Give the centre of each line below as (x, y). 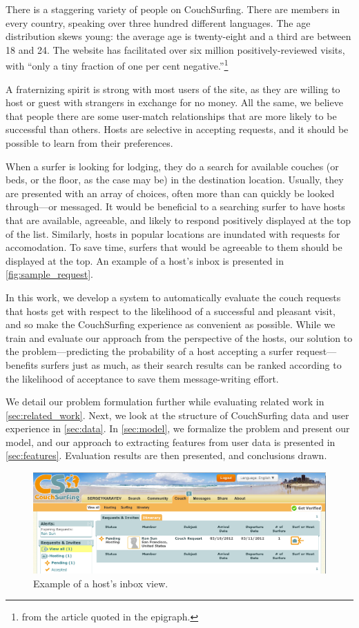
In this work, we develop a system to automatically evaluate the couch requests (173, 297)
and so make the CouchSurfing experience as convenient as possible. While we (171, 324)
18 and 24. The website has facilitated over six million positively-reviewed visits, (175, 49)
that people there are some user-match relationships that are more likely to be (171, 115)
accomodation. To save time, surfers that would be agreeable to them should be (174, 247)
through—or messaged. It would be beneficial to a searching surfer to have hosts (175, 206)
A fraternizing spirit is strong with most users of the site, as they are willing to (173, 89)
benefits (22, 364)
